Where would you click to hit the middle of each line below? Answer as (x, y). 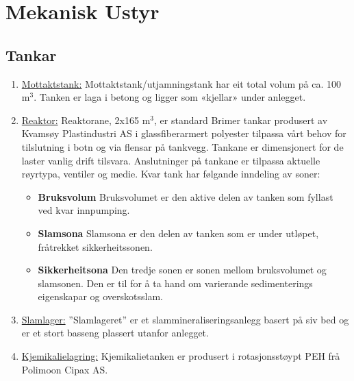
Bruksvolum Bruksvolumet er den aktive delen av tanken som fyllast (186, 196)
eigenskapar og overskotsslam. (100, 296)
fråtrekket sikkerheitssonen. (95, 246)
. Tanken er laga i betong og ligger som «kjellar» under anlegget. (170, 97)
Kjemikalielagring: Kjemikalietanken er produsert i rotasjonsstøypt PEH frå (181, 356)
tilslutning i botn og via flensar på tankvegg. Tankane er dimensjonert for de (182, 146)
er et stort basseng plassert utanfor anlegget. (115, 333)
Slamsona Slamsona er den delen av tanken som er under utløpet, (178, 233)
